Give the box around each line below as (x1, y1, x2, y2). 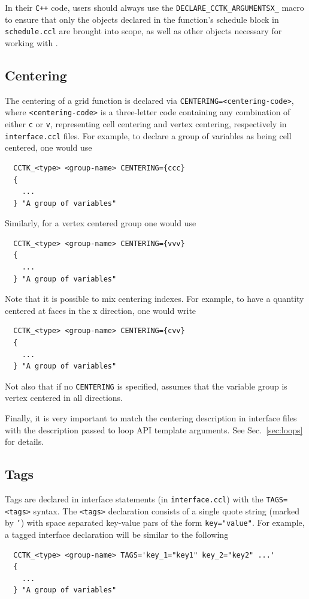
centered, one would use (5, 141, 92, 154)
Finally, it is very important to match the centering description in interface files (5, 412, 297, 424)
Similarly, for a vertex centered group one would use (5, 217, 196, 229)
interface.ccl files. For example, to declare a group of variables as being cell (5, 129, 292, 142)
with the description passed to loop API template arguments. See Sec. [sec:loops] (5, 423, 303, 436)
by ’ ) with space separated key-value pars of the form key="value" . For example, (5, 516, 305, 529)
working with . (5, 36, 58, 49)
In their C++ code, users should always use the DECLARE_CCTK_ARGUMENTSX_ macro (5, 1, 304, 13)
